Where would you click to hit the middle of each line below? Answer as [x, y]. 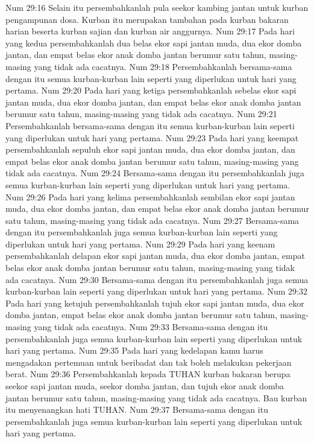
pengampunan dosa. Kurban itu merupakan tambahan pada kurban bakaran [147, 19]
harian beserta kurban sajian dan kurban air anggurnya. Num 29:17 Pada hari [150, 31]
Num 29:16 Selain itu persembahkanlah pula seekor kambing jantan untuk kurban [157, 7]
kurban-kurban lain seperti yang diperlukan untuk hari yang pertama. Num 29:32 [156, 291]
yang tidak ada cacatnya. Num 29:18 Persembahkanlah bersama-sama [163, 66]
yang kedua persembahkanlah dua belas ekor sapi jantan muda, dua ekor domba [154, 43]
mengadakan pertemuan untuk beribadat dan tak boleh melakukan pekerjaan [149, 362]
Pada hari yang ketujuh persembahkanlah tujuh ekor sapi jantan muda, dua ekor [155, 303]
